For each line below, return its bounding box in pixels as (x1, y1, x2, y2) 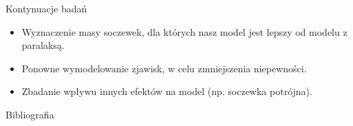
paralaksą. (21, 38, 65, 52)
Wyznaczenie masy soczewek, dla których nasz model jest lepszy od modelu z (21, 24, 347, 39)
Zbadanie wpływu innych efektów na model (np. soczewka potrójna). (21, 84, 312, 98)
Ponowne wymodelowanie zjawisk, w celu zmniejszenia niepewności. (21, 61, 307, 75)
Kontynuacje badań (6, 1, 87, 15)
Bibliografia (6, 107, 54, 121)
